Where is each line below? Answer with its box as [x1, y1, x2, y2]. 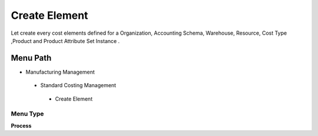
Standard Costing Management [40, 82, 117, 89]
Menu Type [11, 110, 44, 118]
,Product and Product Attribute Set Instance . [11, 37, 120, 44]
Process [11, 122, 32, 129]
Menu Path [11, 53, 52, 63]
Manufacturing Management [25, 68, 95, 75]
